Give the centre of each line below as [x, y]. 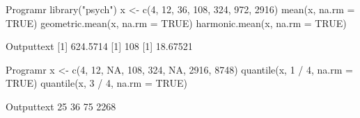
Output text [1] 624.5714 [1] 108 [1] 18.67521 [99, 46]
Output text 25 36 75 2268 [61, 106]
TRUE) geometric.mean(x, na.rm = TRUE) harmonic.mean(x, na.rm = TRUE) [176, 23]
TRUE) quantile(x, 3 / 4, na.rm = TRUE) [96, 83]
